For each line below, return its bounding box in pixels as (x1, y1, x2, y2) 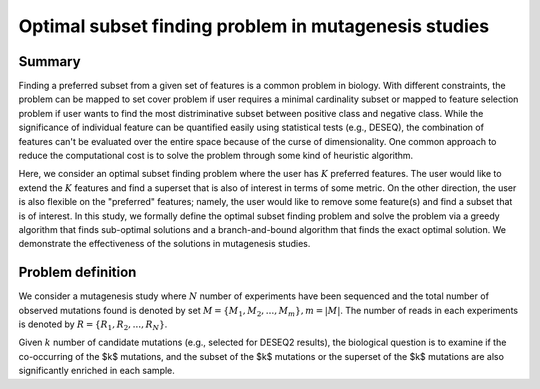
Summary (18, 53, 81, 70)
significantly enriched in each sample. (18, 365, 175, 377)
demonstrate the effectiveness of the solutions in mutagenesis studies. (18, 238, 311, 250)
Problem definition (18, 264, 137, 281)
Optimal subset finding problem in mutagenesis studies (18, 15, 490, 37)
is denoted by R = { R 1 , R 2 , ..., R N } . (18, 318, 168, 332)
